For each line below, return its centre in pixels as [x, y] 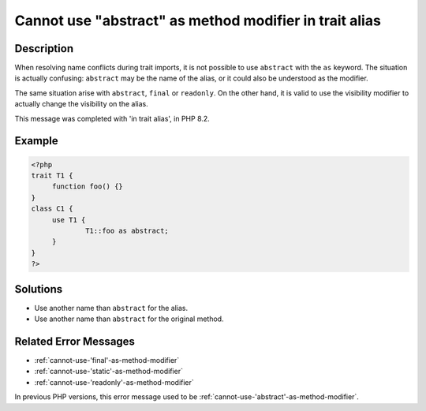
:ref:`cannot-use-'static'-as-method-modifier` [108, 372]
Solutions [39, 289]
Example [36, 141]
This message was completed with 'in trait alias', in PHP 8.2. [112, 118]
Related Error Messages [75, 341]
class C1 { [52, 209]
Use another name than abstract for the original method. [129, 319]
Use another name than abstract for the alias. [111, 308]
